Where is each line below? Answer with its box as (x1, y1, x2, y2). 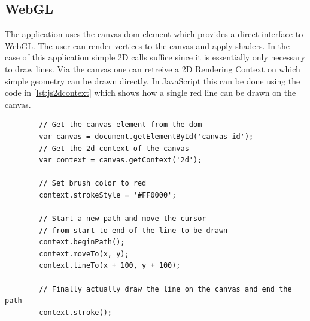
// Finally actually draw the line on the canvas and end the (39, 284, 292, 293)
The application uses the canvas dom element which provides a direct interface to (5, 28, 303, 40)
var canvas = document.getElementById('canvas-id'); (39, 132, 254, 141)
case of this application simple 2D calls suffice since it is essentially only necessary (5, 51, 305, 63)
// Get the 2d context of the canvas (39, 144, 189, 153)
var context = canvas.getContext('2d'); (39, 156, 202, 165)
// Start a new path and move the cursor (39, 214, 206, 223)
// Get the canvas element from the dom (39, 120, 202, 129)
